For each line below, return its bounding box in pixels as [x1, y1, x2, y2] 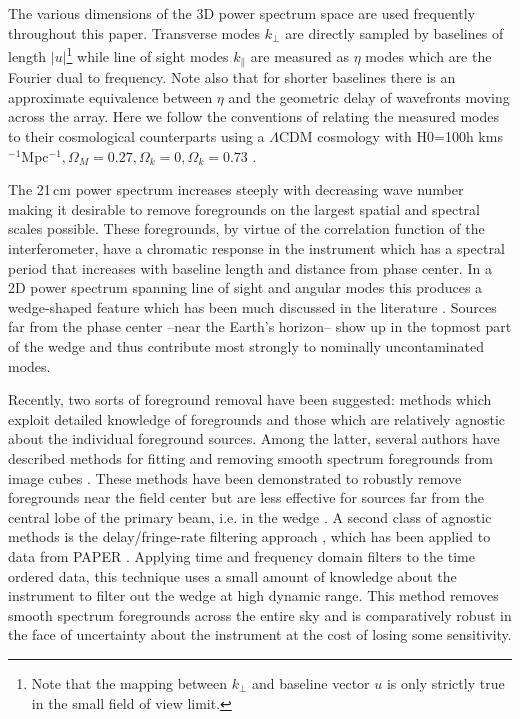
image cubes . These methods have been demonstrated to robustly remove [8, 467, 462, 488]
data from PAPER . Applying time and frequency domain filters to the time [8, 545, 475, 566]
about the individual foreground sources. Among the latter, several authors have [8, 428, 500, 449]
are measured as [250, 45, 350, 66]
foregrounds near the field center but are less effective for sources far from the [8, 487, 484, 508]
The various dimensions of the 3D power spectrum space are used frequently [8, 3, 476, 23]
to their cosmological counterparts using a [8, 126, 265, 147]
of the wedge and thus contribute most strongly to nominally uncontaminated [8, 336, 484, 357]
